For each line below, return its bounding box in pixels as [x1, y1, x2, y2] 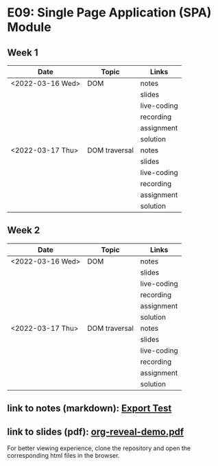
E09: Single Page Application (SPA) [7, 5, 212, 21]
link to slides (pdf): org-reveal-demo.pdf [7, 426, 184, 437]
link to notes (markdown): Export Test [7, 403, 172, 415]
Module [7, 19, 51, 35]
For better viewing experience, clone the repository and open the [7, 444, 191, 452]
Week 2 [7, 224, 40, 236]
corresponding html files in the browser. [7, 452, 120, 460]
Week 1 [7, 47, 38, 58]
